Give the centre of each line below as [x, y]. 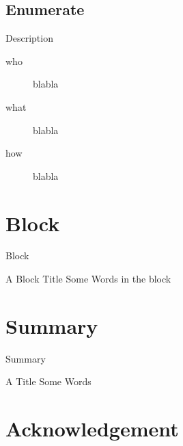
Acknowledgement [92, 429]
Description [29, 38]
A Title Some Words [48, 381]
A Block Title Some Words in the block [88, 279]
